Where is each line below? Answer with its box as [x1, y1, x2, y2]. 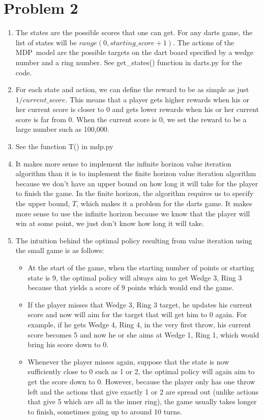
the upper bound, [15, 198, 70, 209]
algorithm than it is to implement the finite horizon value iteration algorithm [15, 168, 256, 179]
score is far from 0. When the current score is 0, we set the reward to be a [15, 114, 247, 124]
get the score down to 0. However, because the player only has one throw [27, 376, 255, 386]
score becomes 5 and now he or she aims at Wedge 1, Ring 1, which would [27, 329, 259, 340]
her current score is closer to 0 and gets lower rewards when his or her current [15, 104, 259, 115]
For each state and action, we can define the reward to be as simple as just [15, 84, 249, 95]
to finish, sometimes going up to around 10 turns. [27, 406, 182, 416]
